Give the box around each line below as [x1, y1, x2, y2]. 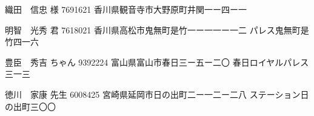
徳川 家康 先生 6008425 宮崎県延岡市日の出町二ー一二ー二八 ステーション [5, 87, 301, 100]
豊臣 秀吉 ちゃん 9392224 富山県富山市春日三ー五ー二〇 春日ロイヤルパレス [5, 55, 309, 68]
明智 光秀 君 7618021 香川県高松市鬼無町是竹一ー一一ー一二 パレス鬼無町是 [5, 23, 309, 36]
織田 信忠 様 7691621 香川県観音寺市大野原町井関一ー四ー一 [5, 3, 247, 15]
